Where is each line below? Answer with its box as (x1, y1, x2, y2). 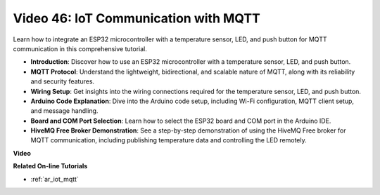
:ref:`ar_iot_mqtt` (30, 175, 79, 183)
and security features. (30, 77, 95, 86)
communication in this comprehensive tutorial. (13, 44, 148, 53)
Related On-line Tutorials (13, 162, 88, 170)
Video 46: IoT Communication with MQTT (13, 11, 260, 26)
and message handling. (30, 107, 99, 115)
